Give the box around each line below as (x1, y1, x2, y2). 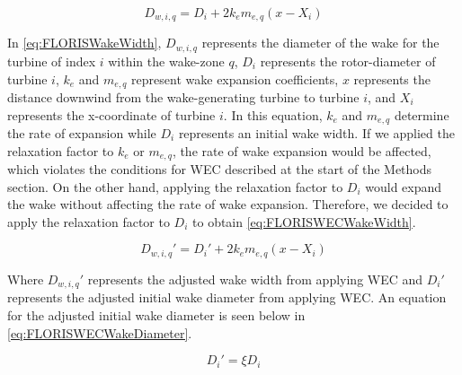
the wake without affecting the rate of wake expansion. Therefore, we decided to (7, 195, 449, 214)
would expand (365, 177, 442, 196)
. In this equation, (223, 105, 323, 124)
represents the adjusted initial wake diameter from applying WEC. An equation (7, 288, 447, 307)
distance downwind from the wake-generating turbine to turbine (7, 87, 360, 106)
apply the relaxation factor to (7, 212, 170, 231)
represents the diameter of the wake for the (201, 33, 440, 52)
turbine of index (7, 51, 96, 70)
